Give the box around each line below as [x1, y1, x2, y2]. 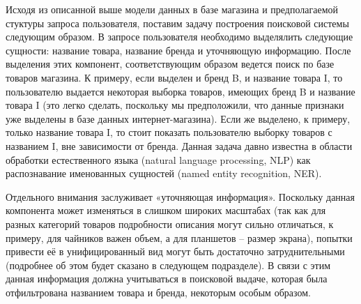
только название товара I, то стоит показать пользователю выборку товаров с [6, 125, 332, 139]
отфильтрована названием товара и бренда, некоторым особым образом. [6, 284, 311, 299]
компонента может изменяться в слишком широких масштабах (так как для [6, 203, 326, 218]
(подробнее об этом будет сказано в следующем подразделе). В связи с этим [6, 257, 331, 272]
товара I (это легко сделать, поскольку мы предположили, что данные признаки [6, 98, 344, 112]
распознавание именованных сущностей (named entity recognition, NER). [6, 166, 322, 181]
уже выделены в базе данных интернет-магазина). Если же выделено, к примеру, [6, 111, 351, 126]
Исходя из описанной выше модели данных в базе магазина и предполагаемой [6, 2, 338, 16]
